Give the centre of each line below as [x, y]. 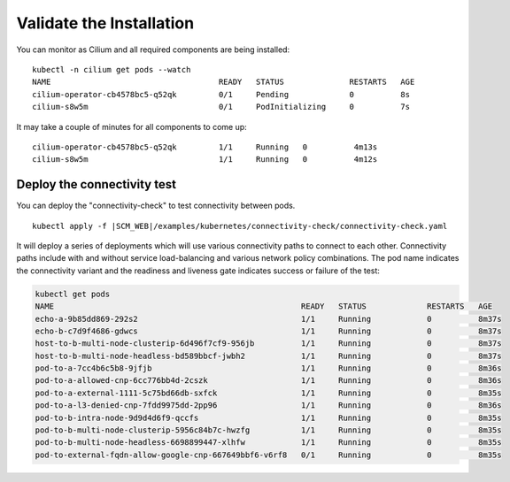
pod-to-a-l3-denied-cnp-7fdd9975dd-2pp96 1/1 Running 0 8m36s [268, 405]
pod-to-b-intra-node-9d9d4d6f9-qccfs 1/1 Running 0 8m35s [268, 417]
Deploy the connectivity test [97, 184]
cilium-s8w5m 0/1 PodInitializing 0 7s [221, 107]
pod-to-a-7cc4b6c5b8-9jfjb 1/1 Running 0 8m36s [268, 368]
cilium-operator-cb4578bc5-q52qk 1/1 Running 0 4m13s [205, 147]
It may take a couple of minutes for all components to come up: [131, 126]
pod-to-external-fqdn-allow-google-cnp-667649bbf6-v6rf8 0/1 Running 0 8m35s [268, 455]
